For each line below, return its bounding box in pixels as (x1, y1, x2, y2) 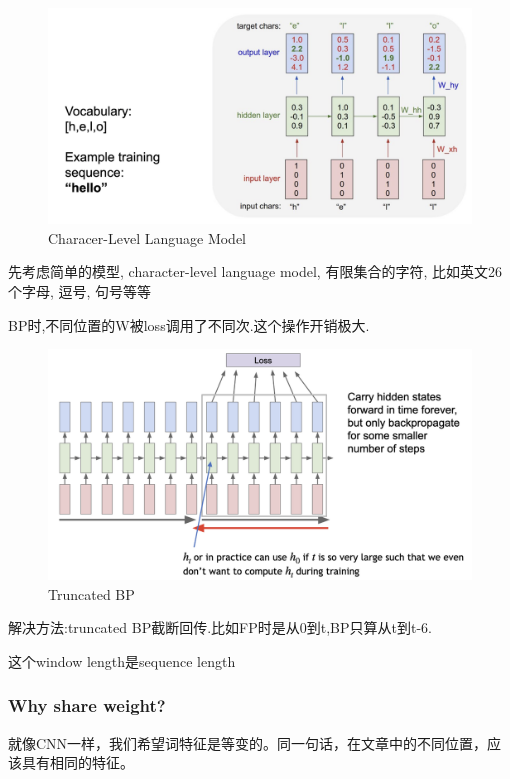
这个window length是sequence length (8, 650, 236, 671)
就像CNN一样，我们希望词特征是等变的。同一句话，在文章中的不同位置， (8, 732, 488, 753)
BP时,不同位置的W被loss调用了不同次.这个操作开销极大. (8, 314, 370, 335)
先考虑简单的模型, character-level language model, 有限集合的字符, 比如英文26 (8, 261, 502, 282)
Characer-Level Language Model (48, 227, 247, 248)
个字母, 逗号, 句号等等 (8, 280, 152, 301)
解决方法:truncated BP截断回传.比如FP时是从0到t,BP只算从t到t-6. (8, 617, 432, 638)
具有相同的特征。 (21, 752, 134, 773)
